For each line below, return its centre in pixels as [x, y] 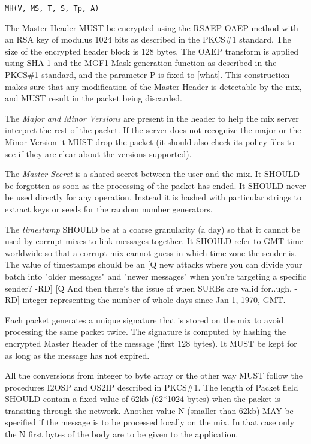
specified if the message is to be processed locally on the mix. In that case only [150, 422]
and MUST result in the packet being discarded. [93, 98]
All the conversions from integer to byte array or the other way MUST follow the [154, 375]
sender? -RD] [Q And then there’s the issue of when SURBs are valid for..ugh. [148, 288]
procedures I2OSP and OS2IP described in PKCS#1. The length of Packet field [152, 387]
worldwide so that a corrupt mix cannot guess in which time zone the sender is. [151, 252]
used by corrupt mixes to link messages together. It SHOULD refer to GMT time [154, 241]
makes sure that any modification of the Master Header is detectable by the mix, [153, 86]
